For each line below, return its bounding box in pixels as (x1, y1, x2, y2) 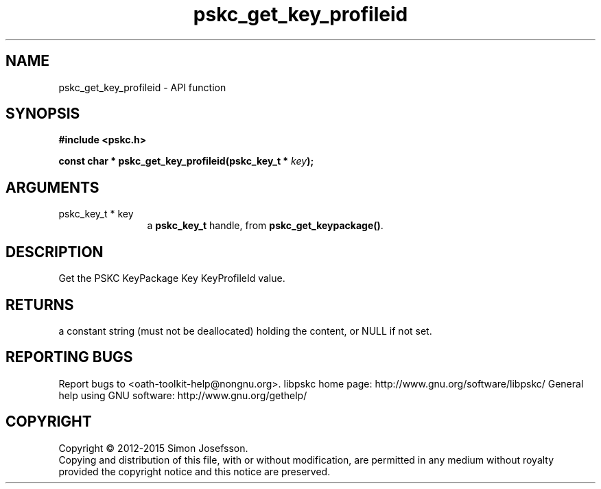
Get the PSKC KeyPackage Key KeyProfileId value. (58, 272, 285, 285)
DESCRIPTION (5, 243, 104, 261)
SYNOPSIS (5, 105, 80, 123)
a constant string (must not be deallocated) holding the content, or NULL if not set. (58, 324, 432, 337)
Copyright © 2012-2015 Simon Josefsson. (58, 442, 248, 454)
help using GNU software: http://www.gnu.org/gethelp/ (58, 389, 307, 401)
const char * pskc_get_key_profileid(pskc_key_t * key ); (58, 155, 314, 167)
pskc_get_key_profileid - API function (58, 81, 226, 93)
